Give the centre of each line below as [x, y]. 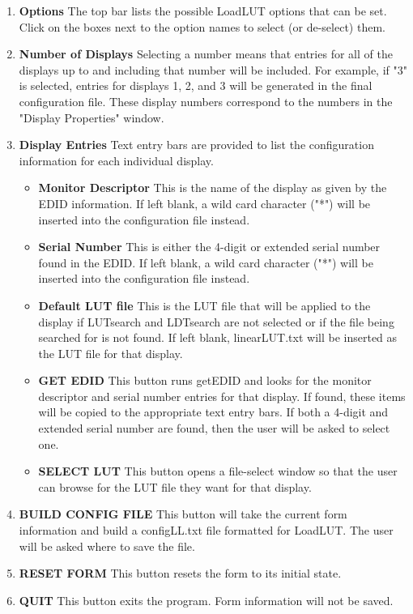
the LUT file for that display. [111, 353]
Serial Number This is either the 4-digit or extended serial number [209, 247]
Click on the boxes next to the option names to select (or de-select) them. [202, 26]
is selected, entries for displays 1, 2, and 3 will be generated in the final [196, 85]
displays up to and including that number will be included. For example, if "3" [213, 69]
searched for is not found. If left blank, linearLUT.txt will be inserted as [218, 337]
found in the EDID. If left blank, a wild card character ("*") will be [206, 262]
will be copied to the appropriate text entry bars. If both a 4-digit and [213, 412]
